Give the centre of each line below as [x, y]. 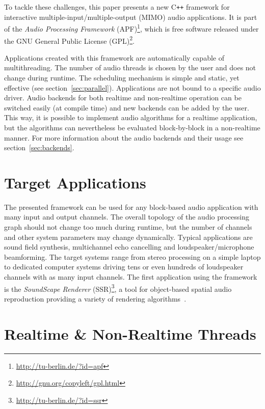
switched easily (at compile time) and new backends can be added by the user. [127, 107]
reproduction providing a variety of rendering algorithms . [95, 298]
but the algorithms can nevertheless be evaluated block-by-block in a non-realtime [132, 127]
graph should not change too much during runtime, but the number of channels [128, 227]
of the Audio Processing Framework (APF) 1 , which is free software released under [131, 28]
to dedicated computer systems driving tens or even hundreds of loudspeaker [124, 267]
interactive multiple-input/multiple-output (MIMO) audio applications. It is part [131, 17]
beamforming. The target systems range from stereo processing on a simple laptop [132, 256]
